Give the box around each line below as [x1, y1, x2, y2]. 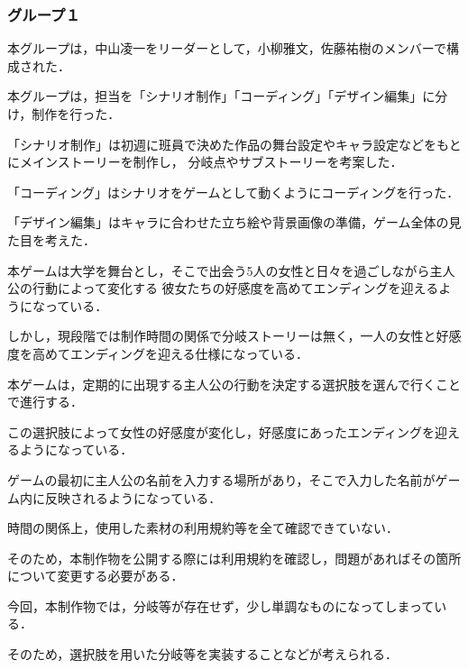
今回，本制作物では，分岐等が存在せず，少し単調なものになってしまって [7, 596, 435, 615]
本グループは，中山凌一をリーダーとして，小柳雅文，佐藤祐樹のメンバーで [7, 39, 446, 58]
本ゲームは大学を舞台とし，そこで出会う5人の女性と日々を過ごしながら [7, 261, 430, 280]
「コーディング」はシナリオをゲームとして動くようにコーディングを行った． [7, 182, 460, 201]
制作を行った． [32, 105, 121, 123]
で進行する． [7, 392, 83, 411]
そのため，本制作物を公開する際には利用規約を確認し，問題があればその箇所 [7, 548, 462, 567]
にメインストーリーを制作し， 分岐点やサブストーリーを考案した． [7, 152, 403, 171]
